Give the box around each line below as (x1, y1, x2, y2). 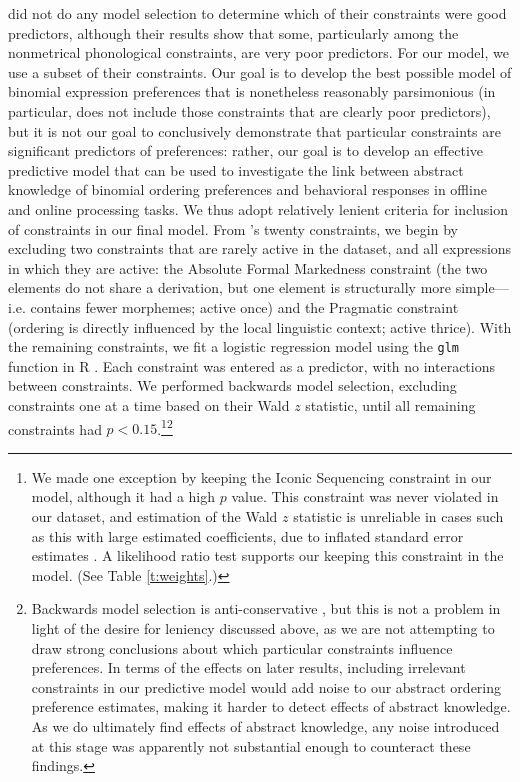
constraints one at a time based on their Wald (8, 394, 290, 415)
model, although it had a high (31, 486, 216, 507)
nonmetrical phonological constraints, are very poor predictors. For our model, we (8, 42, 509, 63)
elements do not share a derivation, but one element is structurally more (8, 277, 452, 298)
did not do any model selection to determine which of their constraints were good (8, 3, 507, 23)
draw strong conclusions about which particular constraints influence (31, 637, 453, 658)
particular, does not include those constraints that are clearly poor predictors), (8, 100, 491, 121)
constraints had (8, 418, 102, 439)
